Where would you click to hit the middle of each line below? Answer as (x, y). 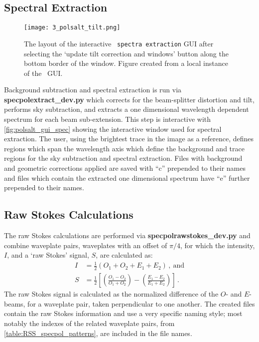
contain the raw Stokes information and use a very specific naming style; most (123, 313)
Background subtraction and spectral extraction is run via (93, 90)
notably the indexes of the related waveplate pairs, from (89, 323)
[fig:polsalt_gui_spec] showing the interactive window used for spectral (113, 129)
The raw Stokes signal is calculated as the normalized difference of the (111, 294)
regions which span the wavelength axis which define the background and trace (124, 148)
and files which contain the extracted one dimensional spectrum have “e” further (127, 177)
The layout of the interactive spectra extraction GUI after (119, 43)
